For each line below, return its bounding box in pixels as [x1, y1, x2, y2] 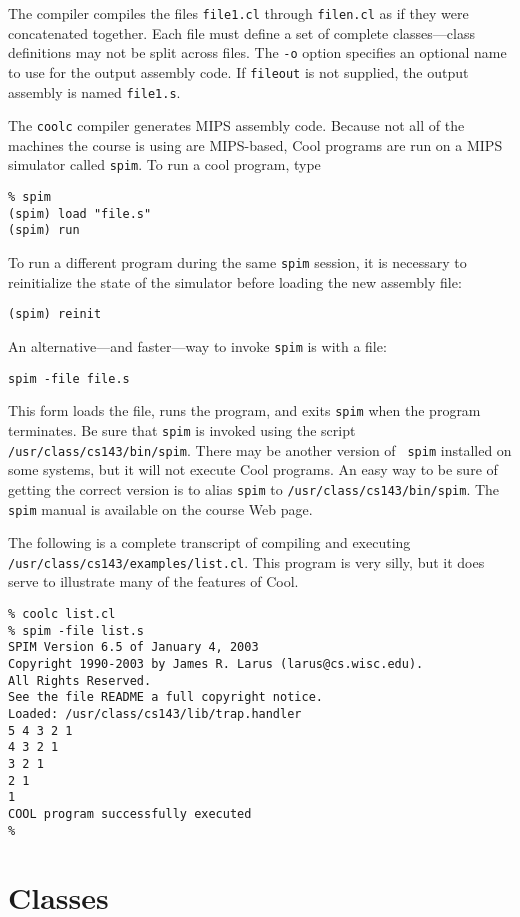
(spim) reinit [8, 307, 102, 322]
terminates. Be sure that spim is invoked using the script [8, 419, 356, 440]
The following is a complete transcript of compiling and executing [8, 532, 411, 553]
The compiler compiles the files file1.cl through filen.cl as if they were [8, 3, 469, 23]
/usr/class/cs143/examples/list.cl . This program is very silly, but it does [8, 551, 485, 572]
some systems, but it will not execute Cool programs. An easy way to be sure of [8, 459, 498, 480]
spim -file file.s [8, 371, 130, 386]
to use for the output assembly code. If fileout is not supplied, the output [8, 61, 469, 82]
